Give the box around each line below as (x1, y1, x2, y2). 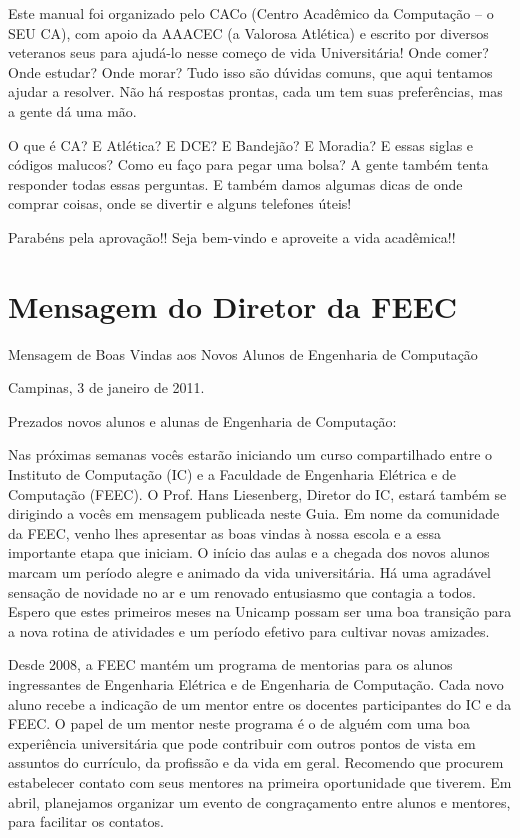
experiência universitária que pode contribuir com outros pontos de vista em (8, 732, 476, 753)
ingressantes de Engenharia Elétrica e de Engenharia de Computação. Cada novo (8, 673, 504, 694)
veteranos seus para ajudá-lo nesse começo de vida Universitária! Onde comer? (8, 42, 489, 63)
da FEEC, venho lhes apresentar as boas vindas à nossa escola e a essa (8, 522, 442, 543)
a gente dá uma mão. (8, 100, 137, 121)
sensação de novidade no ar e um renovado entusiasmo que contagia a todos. (8, 581, 476, 602)
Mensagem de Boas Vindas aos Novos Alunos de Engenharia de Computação (8, 343, 478, 364)
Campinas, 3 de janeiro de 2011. (8, 377, 205, 398)
